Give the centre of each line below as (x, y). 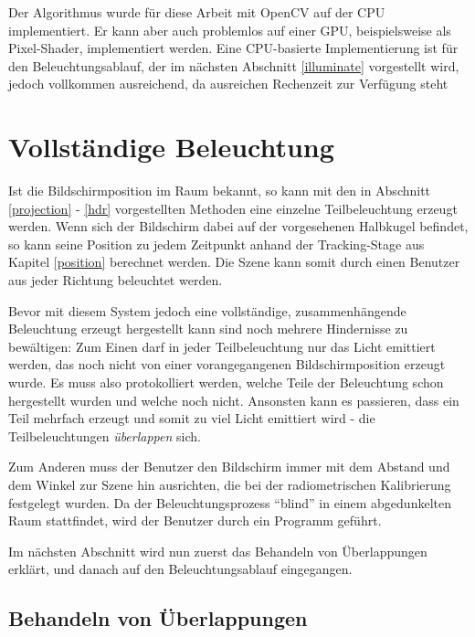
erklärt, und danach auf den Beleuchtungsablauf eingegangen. (180, 569)
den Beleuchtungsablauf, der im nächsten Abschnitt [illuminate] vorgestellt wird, (234, 65)
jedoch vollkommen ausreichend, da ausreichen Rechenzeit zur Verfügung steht (228, 84)
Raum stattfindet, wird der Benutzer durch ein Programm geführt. (195, 520)
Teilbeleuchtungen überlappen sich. (105, 435)
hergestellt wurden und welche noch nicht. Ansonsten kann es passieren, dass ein (234, 400)
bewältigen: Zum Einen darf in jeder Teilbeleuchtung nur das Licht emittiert (222, 346)
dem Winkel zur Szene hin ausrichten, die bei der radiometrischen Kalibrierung (230, 484)
